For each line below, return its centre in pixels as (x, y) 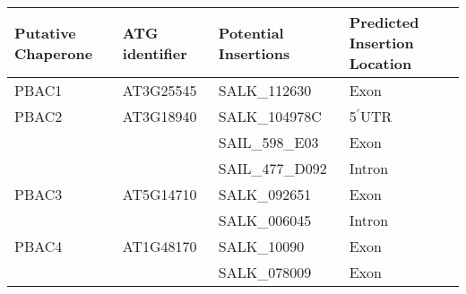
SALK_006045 (265, 220)
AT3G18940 (160, 116)
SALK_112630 (265, 90)
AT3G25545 (160, 90)
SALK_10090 (261, 246)
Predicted (384, 22)
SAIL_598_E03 (268, 142)
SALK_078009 (265, 272)
